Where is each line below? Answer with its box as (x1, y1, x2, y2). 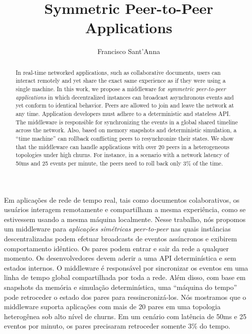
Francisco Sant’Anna (97, 46, 160, 56)
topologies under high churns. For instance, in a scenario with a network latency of (15, 151, 229, 159)
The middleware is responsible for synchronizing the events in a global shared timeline (15, 117, 238, 126)
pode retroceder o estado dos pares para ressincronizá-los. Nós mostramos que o (4, 291, 247, 302)
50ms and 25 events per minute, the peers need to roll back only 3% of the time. (15, 159, 223, 167)
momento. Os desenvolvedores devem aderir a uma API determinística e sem (4, 253, 236, 263)
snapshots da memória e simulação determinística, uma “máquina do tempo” (4, 281, 237, 292)
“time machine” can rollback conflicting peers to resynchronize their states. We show (15, 134, 234, 142)
